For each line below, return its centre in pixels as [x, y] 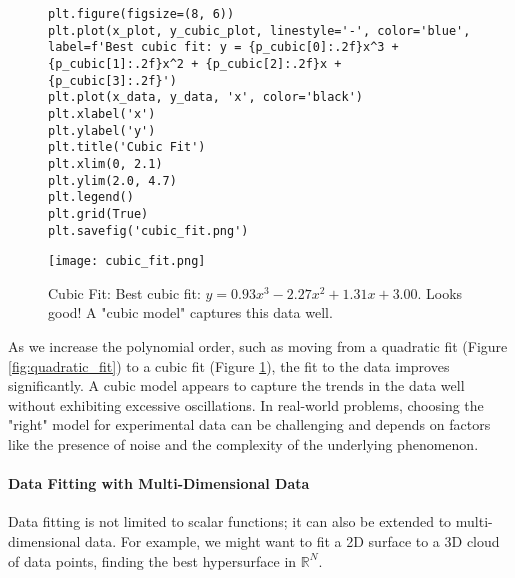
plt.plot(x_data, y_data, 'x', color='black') [205, 97]
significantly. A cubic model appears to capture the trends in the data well [236, 385]
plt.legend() [91, 197]
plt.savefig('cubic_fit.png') [148, 230]
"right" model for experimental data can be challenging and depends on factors [249, 424]
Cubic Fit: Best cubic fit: [124, 292]
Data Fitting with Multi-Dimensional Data [159, 483]
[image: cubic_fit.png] [127, 261]
